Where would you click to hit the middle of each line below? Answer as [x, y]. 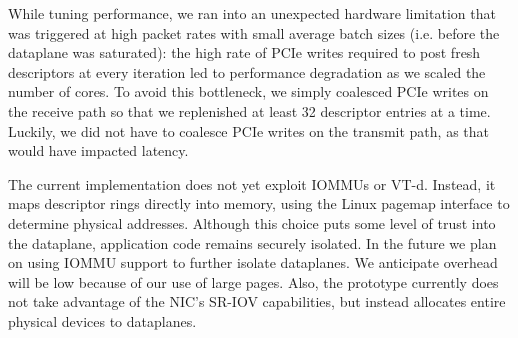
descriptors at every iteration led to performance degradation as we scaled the [247, 71]
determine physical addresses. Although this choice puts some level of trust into [252, 222]
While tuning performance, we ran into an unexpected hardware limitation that [252, 13]
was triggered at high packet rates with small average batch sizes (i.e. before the [254, 32]
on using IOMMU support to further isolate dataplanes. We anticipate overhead [253, 262]
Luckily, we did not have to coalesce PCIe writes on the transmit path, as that [249, 130]
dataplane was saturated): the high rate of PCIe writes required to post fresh [244, 52]
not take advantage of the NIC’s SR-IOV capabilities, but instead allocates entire [257, 301]
